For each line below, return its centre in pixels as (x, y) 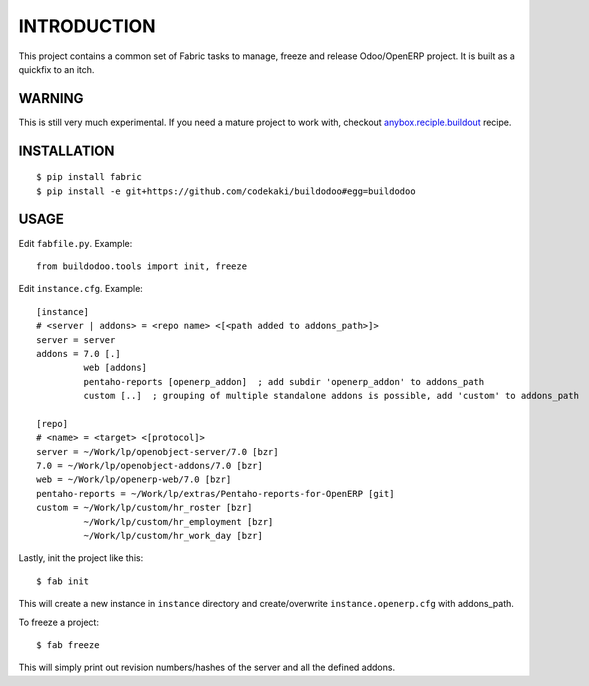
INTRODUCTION (87, 26)
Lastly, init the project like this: (81, 558)
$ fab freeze (68, 644)
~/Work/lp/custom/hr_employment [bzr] (178, 521)
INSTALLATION (66, 150)
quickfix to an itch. (56, 69)
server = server (76, 339)
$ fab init (63, 581)
